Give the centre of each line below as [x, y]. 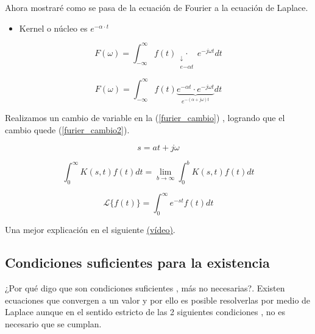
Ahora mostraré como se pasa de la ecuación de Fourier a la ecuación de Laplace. [157, 7]
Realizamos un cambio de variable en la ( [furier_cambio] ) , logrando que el [145, 118]
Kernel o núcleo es [53, 28]
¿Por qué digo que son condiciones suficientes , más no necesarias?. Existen [145, 287]
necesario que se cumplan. [53, 323]
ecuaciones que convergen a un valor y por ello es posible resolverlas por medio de [158, 300]
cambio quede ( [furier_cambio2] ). [67, 129]
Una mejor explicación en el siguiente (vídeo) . [90, 230]
